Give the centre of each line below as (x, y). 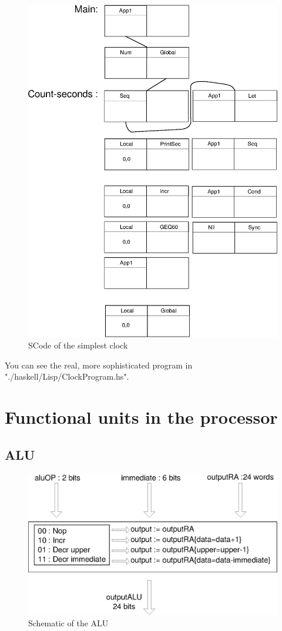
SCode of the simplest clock (78, 345)
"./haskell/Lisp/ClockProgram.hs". (67, 376)
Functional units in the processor (141, 417)
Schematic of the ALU (68, 623)
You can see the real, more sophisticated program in (99, 365)
